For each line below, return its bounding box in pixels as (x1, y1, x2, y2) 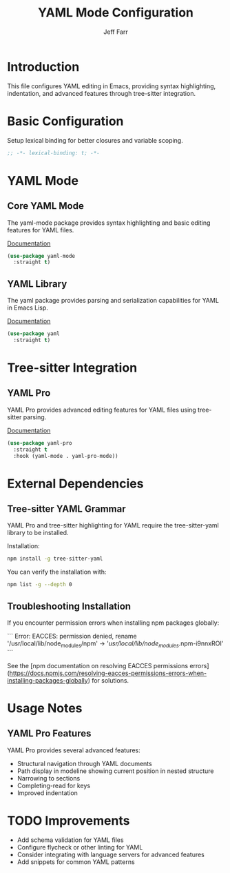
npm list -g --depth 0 (7, 581, 72, 588)
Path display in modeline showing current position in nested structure (17, 767, 214, 775)
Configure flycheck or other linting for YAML (17, 843, 143, 851)
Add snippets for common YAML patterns (17, 857, 136, 866)
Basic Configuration (7, 113, 124, 129)
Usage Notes (7, 700, 83, 716)
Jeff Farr (103, 28, 129, 36)
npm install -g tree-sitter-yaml (7, 555, 103, 563)
